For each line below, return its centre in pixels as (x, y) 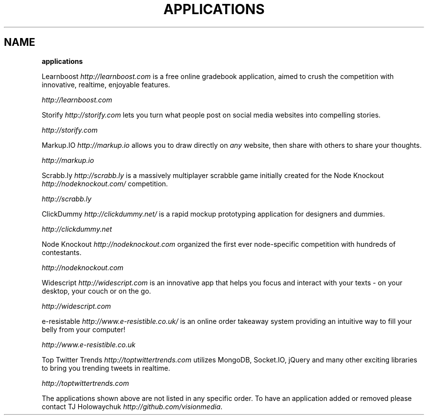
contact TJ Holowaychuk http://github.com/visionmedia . (132, 406)
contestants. (62, 252)
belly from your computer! (84, 329)
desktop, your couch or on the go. (96, 291)
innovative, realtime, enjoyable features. (106, 84)
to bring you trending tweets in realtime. (106, 368)
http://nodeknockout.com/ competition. (105, 183)
